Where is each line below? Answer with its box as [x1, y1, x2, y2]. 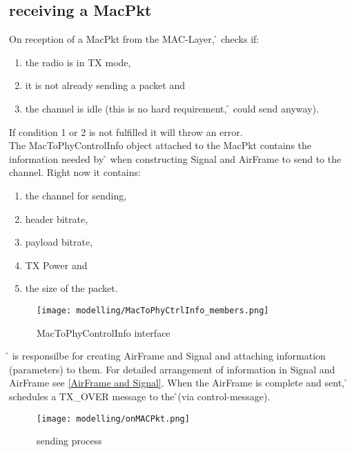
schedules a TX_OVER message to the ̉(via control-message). [9, 389, 271, 403]
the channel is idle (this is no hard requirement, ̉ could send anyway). [25, 101, 319, 115]
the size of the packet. [25, 281, 118, 295]
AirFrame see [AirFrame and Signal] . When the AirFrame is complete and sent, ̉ [9, 375, 348, 390]
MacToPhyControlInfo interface [37, 325, 170, 340]
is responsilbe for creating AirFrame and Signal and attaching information [12, 348, 326, 363]
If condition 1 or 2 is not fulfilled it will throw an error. [9, 124, 243, 139]
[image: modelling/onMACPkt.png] [37, 413, 190, 424]
